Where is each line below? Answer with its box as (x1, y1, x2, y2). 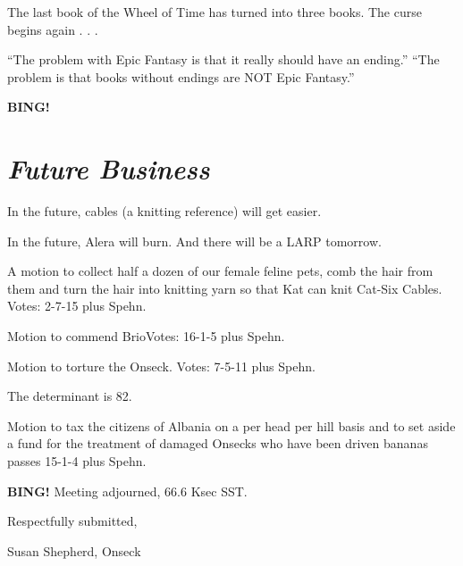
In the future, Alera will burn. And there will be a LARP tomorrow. (7, 231, 382, 250)
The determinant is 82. (7, 387, 132, 405)
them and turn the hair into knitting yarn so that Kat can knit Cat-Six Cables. (7, 279, 442, 297)
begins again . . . (7, 20, 98, 38)
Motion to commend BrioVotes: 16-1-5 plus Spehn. (7, 327, 285, 345)
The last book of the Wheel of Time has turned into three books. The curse (7, 3, 422, 21)
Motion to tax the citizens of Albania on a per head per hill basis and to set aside (7, 416, 456, 435)
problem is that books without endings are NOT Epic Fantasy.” (7, 67, 355, 86)
